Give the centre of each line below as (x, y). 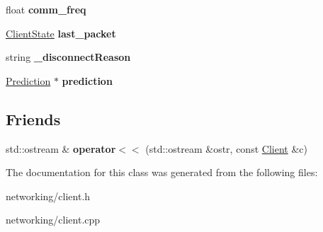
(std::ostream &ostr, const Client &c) (226, 148)
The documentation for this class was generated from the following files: (162, 172)
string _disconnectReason (68, 57)
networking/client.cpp (53, 220)
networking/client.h (48, 196)
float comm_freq (46, 9)
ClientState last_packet (61, 33)
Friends (33, 118)
